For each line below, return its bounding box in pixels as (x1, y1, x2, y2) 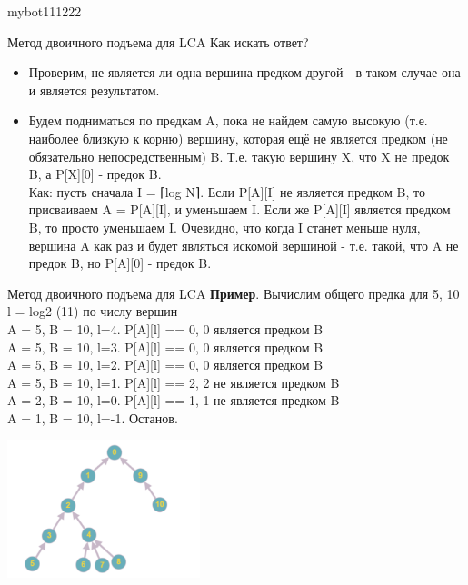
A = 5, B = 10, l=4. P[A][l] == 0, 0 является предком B (7, 319, 324, 338)
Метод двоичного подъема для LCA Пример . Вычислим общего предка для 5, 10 (7, 283, 460, 302)
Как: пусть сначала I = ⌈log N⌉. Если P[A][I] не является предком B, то (28, 182, 425, 201)
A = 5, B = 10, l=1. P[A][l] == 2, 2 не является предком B (7, 372, 340, 392)
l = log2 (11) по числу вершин (7, 302, 178, 321)
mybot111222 (7, 2, 82, 20)
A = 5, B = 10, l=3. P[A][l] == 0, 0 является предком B (7, 337, 324, 356)
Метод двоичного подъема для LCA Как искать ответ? (7, 32, 309, 51)
